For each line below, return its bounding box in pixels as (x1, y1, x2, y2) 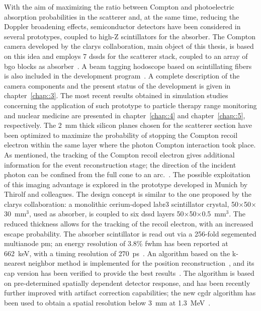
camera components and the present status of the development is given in (4, 80, 231, 91)
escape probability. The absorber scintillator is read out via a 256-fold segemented (4, 228, 256, 239)
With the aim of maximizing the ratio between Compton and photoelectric (4, 2, 234, 12)
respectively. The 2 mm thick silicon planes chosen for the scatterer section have (4, 120, 252, 130)
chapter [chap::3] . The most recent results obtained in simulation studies (4, 90, 228, 101)
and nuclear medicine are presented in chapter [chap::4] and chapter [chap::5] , (4, 110, 245, 120)
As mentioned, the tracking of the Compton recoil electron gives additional (4, 149, 235, 160)
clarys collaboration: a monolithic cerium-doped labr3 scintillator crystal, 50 (4, 198, 239, 209)
